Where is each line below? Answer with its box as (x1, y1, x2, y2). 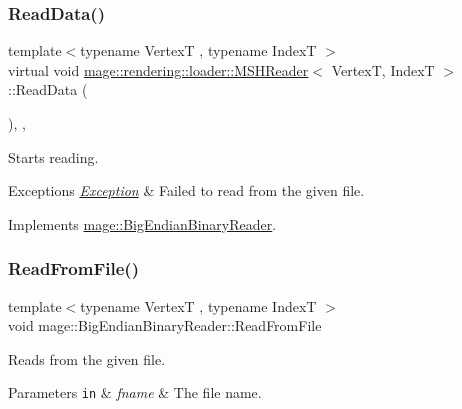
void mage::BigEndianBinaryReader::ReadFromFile (8, 315, 322, 336)
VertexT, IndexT (331, 59, 435, 80)
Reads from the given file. (8, 348, 166, 369)
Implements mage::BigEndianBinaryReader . (8, 213, 277, 234)
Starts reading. (8, 146, 99, 167)
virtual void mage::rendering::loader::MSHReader (8, 59, 309, 80)
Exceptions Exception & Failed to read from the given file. (8, 180, 365, 201)
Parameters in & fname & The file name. (8, 382, 262, 403)
